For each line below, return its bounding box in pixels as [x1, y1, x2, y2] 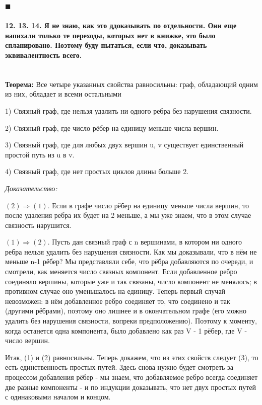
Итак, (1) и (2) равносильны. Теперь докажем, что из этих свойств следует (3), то [5, 352, 258, 362]
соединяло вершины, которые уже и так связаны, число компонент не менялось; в [5, 276, 257, 286]
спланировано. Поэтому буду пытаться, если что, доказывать [5, 40, 207, 50]
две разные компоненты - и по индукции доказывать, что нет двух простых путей [5, 381, 256, 392]
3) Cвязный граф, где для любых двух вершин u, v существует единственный [5, 139, 244, 150]
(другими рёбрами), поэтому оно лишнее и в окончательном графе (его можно [5, 305, 247, 316]
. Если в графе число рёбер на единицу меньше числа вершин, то [47, 200, 249, 210]
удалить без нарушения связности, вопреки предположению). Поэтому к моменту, [5, 315, 257, 326]
